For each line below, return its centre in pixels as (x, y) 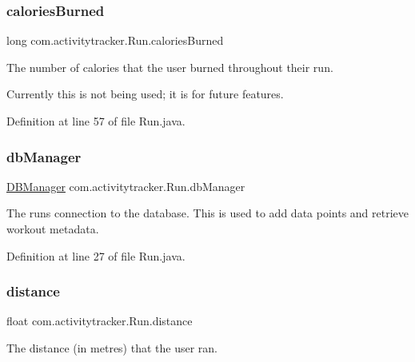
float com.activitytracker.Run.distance (100, 321)
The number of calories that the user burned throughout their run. (170, 67)
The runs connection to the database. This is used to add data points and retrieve (208, 213)
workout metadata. (53, 229)
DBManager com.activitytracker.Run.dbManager (126, 186)
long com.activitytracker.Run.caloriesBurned (115, 40)
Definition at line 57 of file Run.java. (96, 121)
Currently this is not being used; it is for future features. (145, 94)
